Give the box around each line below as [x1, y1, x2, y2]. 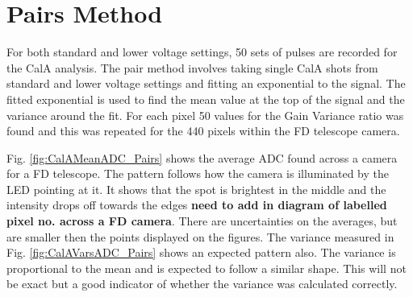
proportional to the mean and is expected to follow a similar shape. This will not [6, 259, 407, 276]
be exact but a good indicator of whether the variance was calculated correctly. [6, 275, 398, 292]
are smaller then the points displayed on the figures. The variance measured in [6, 228, 394, 245]
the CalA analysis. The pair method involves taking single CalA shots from [6, 59, 378, 76]
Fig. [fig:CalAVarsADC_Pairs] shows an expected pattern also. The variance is [6, 244, 396, 261]
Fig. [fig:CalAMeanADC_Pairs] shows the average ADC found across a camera [6, 149, 398, 166]
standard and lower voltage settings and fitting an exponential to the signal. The [6, 75, 406, 92]
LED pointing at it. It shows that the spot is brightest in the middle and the [6, 180, 386, 197]
